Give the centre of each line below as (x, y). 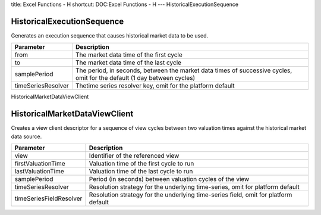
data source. (26, 136)
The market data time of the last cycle (128, 63)
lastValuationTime (40, 171)
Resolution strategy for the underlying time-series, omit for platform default (194, 186)
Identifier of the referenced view (134, 155)
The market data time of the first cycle (129, 55)
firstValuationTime (40, 163)
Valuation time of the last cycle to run (141, 171)
